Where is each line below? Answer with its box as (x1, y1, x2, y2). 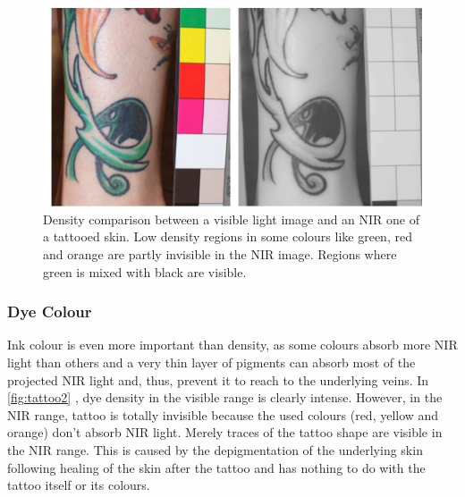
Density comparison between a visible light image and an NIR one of (43, 209, 420, 228)
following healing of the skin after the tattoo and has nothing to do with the (7, 458, 426, 476)
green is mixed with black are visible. (43, 262, 247, 281)
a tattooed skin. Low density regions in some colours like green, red (43, 227, 412, 246)
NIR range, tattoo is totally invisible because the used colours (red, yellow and (7, 405, 439, 424)
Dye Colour (7, 300, 92, 323)
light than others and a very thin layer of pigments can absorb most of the (7, 353, 416, 372)
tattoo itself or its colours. (7, 476, 150, 494)
